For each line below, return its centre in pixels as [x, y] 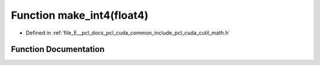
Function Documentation [58, 49]
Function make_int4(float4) [80, 15]
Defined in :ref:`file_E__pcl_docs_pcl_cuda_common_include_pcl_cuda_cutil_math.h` [128, 33]
